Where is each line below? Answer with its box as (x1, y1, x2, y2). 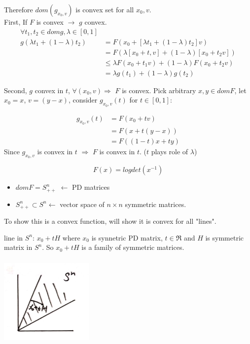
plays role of (151, 146, 188, 156)
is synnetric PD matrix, (91, 232, 163, 242)
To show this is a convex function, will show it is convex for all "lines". (4, 215, 216, 226)
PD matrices (71, 182, 110, 192)
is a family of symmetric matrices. (81, 242, 184, 252)
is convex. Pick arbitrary (122, 85, 196, 95)
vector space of (60, 199, 105, 209)
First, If (4, 17, 28, 27)
